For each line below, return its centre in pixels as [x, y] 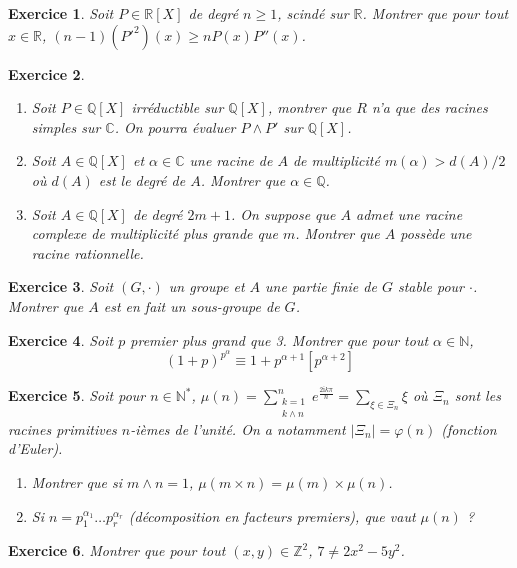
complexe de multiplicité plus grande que [154, 233]
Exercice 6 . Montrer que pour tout [117, 550]
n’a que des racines [429, 107]
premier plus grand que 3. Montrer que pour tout [279, 339]
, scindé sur [313, 13]
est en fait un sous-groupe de [191, 305]
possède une [436, 233]
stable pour [430, 286]
